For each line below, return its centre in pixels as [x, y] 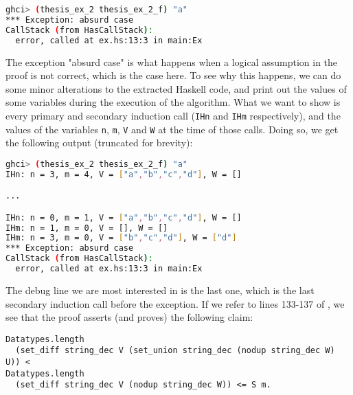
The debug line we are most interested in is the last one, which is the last [160, 290]
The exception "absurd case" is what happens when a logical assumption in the [172, 61]
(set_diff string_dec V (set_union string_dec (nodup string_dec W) [175, 351]
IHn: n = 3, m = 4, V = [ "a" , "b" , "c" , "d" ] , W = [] [124, 174]
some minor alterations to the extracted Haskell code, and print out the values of [176, 88]
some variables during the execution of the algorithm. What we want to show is [173, 102]
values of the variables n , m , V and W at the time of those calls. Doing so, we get [172, 129]
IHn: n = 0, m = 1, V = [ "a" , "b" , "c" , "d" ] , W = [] [124, 217]
